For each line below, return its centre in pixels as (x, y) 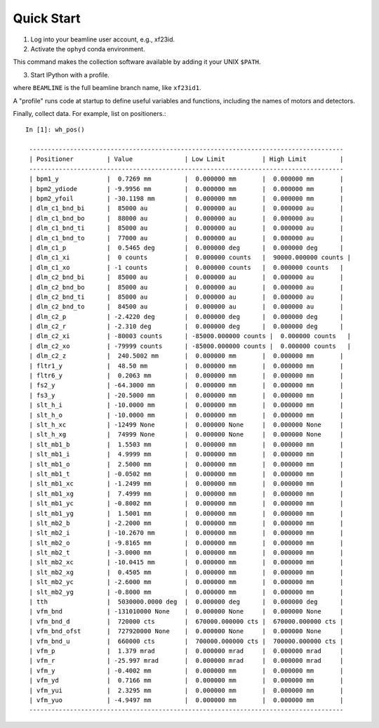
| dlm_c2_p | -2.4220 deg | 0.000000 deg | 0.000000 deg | (186, 317)
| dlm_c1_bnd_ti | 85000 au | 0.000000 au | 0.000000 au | (186, 228)
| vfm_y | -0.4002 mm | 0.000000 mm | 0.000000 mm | (186, 670)
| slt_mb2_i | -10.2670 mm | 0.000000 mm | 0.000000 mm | (186, 533)
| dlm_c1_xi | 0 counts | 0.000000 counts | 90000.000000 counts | (190, 258)
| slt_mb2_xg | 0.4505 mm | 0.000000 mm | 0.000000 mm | (186, 572)
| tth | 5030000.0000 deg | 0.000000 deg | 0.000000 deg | (186, 602)
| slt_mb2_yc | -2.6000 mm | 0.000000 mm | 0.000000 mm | (186, 582)
